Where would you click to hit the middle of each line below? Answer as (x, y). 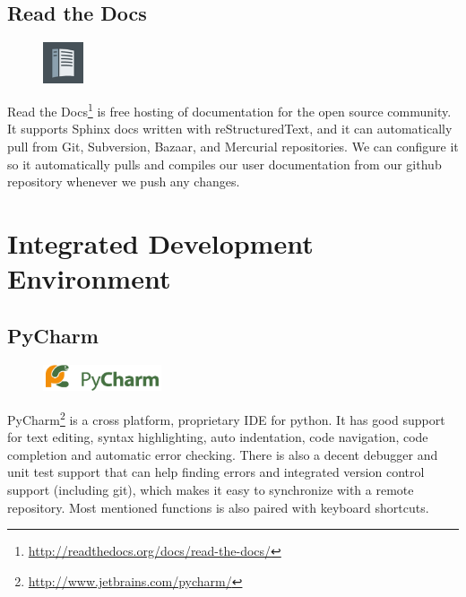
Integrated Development (160, 242)
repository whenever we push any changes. (124, 182)
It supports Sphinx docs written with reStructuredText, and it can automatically (230, 129)
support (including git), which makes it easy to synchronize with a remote (211, 489)
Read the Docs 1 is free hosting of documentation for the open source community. (229, 110)
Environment (89, 278)
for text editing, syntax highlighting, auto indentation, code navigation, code (218, 437)
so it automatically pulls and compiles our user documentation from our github (224, 164)
